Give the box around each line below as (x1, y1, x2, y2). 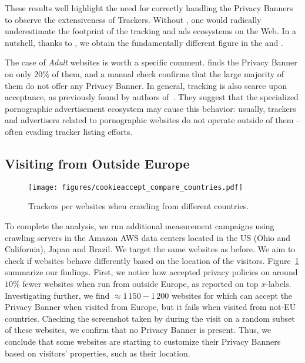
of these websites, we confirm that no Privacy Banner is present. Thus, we (5, 324, 272, 336)
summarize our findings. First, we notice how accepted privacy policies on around (5, 266, 298, 278)
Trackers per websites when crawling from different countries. (28, 200, 249, 212)
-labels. (266, 277, 291, 289)
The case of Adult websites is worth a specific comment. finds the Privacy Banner (5, 56, 297, 68)
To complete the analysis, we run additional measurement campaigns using (5, 219, 274, 232)
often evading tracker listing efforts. (5, 125, 133, 137)
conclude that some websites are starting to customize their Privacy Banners (5, 335, 281, 347)
